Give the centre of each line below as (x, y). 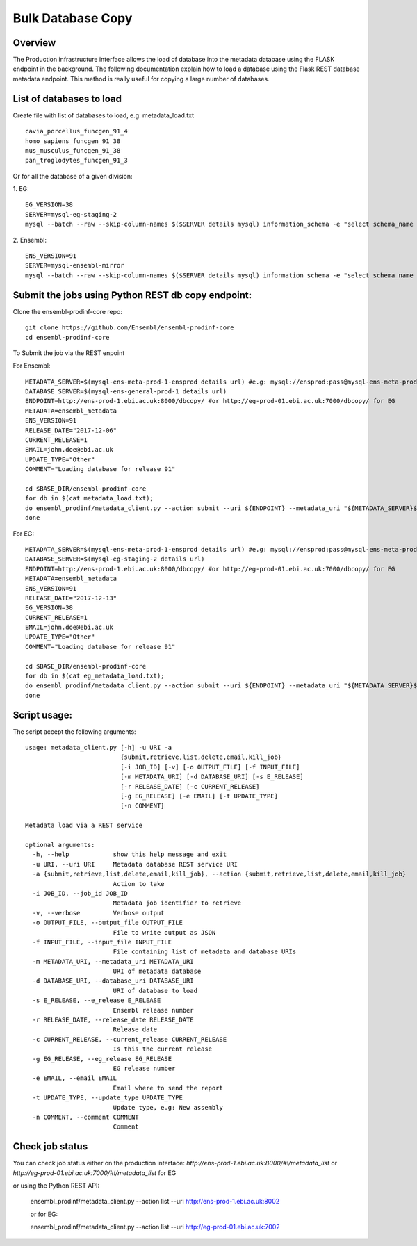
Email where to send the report (168, 1088)
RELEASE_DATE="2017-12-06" (71, 430)
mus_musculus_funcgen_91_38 (73, 150)
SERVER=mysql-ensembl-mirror (75, 265)
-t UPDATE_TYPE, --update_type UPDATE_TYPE (108, 1098)
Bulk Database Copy (73, 18)
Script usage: (43, 715)
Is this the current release (162, 1049)
